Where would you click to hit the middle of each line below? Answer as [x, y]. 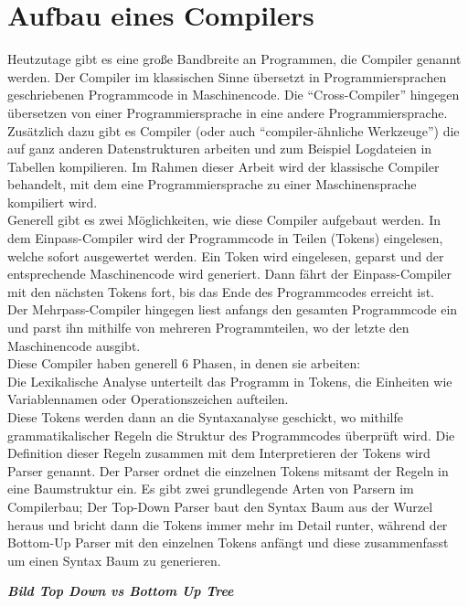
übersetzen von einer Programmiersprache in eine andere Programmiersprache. [228, 112]
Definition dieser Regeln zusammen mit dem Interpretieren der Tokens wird [219, 453]
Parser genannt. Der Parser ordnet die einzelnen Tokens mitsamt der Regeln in [228, 470]
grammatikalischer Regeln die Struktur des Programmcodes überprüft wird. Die [231, 435]
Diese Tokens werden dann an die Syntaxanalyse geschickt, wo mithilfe [205, 417]
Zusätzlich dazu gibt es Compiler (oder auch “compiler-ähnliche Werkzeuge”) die [234, 130]
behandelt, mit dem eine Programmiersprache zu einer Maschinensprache [212, 184]
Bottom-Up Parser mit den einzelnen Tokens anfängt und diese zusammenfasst [228, 542]
